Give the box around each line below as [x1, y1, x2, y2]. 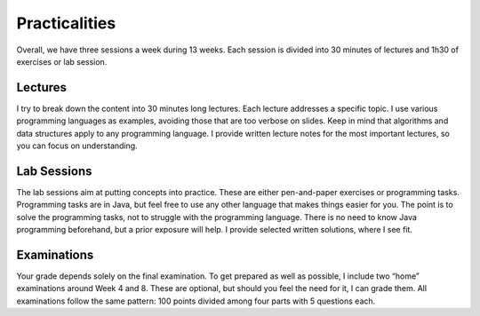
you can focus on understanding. [16, 140, 138, 151]
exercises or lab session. [16, 56, 108, 67]
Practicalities [16, 13, 116, 33]
